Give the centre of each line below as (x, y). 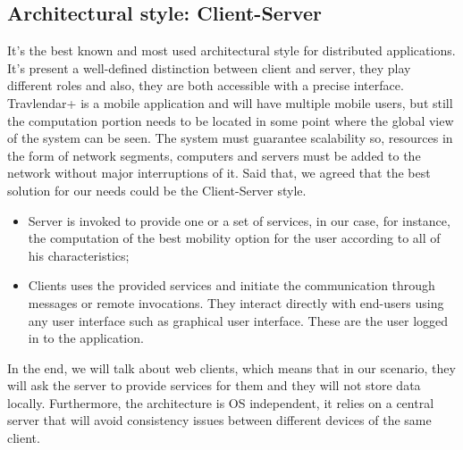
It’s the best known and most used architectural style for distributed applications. (231, 50)
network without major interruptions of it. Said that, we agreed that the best (219, 173)
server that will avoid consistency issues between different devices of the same (219, 420)
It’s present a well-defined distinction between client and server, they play (209, 67)
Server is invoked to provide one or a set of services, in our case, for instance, (239, 220)
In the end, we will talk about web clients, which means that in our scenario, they (231, 367)
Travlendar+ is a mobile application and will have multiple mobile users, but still (230, 102)
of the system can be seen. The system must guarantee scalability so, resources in (230, 138)
